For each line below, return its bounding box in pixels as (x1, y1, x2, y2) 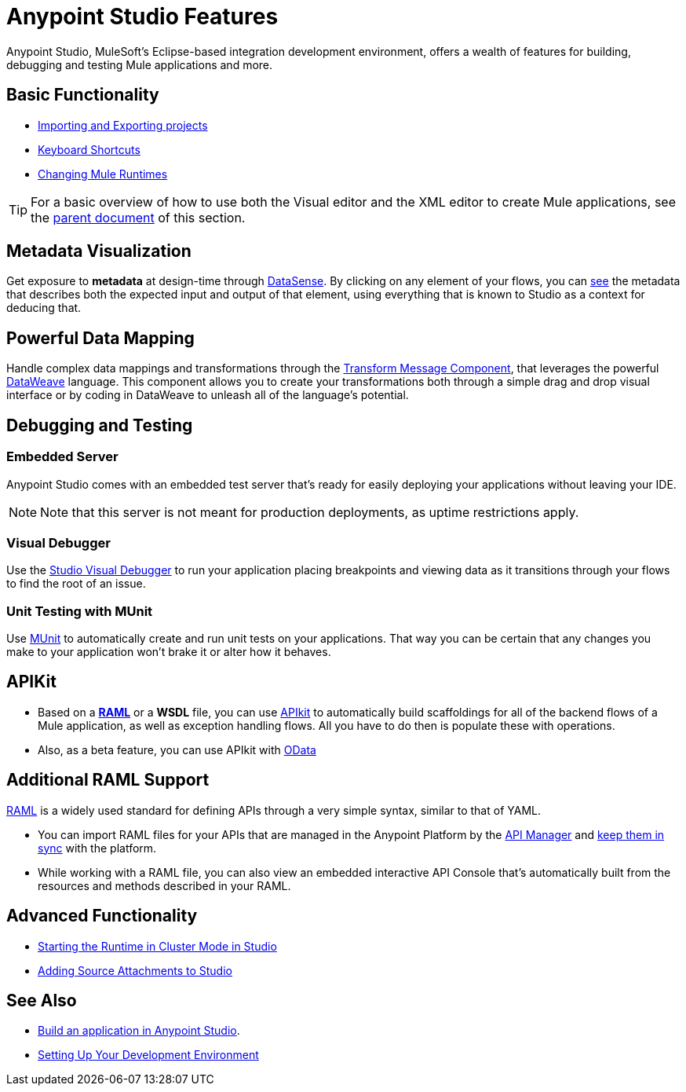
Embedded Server (6, 449, 119, 465)
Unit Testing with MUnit (6, 603, 153, 619)
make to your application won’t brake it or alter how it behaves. (6, 645, 331, 658)
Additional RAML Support (6, 770, 210, 790)
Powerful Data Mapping (6, 328, 195, 348)
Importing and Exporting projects (38, 118, 208, 132)
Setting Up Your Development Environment (38, 1048, 259, 1062)
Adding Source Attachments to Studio (38, 963, 232, 977)
